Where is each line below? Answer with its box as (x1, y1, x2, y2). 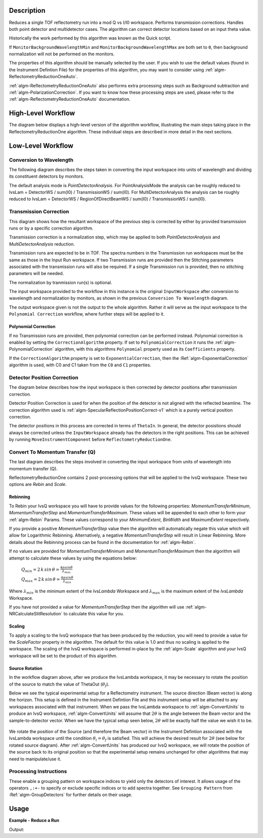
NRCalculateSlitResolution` (9, 611, 63, 617)
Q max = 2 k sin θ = (21, 577, 60, 584)
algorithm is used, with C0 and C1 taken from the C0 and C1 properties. (9, 362, 151, 368)
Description (9, 6, 46, 15)
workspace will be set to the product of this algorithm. (9, 652, 118, 659)
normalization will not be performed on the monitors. (9, 51, 114, 57)
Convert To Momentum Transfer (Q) (9, 448, 96, 455)
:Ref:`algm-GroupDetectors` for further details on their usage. (9, 792, 132, 798)
